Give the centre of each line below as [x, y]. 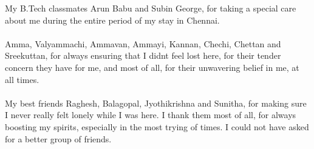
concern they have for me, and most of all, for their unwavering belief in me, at [152, 67]
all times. [22, 79]
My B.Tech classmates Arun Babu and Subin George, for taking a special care [151, 8]
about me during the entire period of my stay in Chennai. [112, 20]
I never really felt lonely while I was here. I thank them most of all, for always [151, 115]
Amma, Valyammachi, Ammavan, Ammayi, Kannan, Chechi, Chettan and [143, 43]
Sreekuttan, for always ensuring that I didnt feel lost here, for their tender [143, 55]
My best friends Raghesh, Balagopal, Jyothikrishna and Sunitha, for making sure [156, 103]
